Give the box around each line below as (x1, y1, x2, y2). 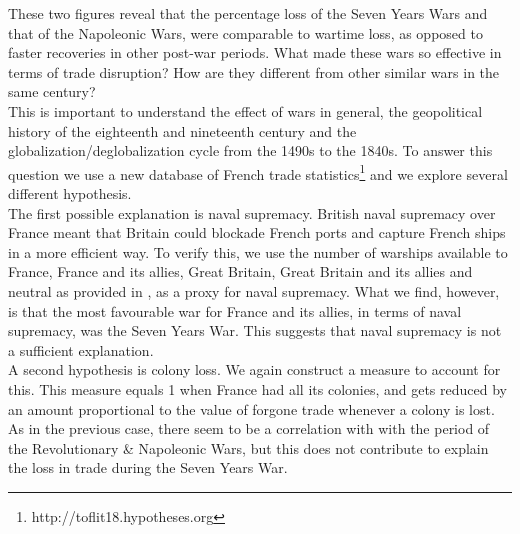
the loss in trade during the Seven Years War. (8, 457, 288, 478)
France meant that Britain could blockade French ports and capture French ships (8, 222, 506, 243)
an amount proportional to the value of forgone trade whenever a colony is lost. (8, 398, 495, 419)
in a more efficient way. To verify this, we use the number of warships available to (8, 241, 508, 262)
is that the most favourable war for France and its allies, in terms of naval (8, 300, 462, 321)
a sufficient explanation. (8, 339, 154, 360)
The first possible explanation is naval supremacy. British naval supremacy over (8, 202, 496, 223)
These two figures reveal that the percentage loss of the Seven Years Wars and (8, 3, 488, 23)
